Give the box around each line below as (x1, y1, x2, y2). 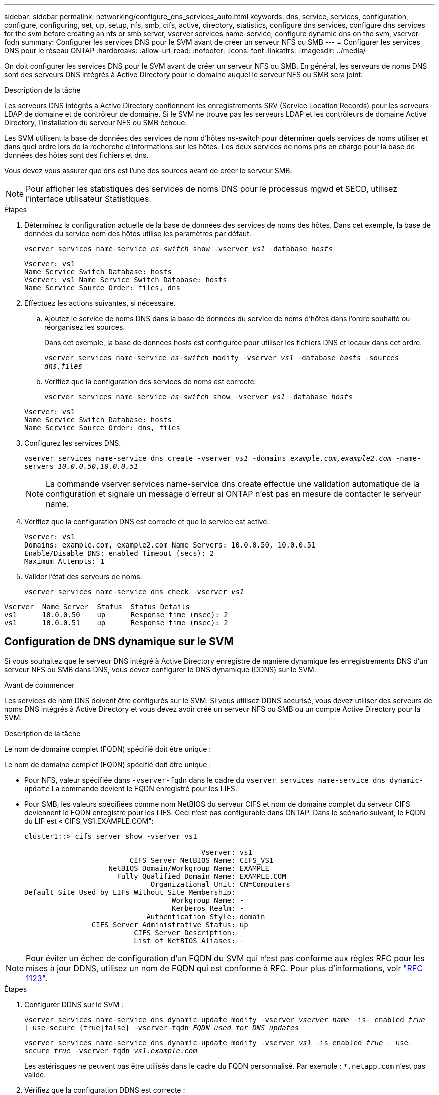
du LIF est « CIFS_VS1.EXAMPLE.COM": (24, 816, 154, 825)
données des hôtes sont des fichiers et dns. (4, 151, 149, 159)
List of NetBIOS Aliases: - (134, 936, 244, 945)
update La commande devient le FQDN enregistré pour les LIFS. (24, 784, 237, 793)
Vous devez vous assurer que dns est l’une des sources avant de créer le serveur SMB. (4, 166, 292, 175)
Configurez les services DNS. (24, 439, 121, 447)
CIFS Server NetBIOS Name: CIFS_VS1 (129, 856, 274, 864)
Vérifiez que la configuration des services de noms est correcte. (44, 377, 256, 386)
